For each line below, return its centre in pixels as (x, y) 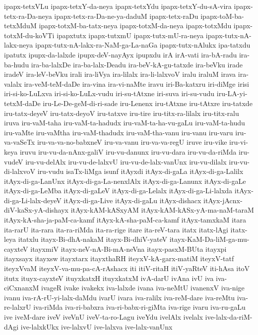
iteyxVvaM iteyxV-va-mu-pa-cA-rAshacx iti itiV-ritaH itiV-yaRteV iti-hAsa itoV (127, 268)
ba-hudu (17, 64)
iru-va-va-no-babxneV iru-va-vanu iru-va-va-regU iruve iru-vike (132, 142)
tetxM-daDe (22, 103)
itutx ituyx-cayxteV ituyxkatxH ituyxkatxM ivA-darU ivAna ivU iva (109, 278)
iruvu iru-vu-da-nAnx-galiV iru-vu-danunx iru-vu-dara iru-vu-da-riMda (128, 151)
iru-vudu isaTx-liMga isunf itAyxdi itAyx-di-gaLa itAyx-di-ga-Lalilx (140, 171)
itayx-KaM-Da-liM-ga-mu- (209, 239)
